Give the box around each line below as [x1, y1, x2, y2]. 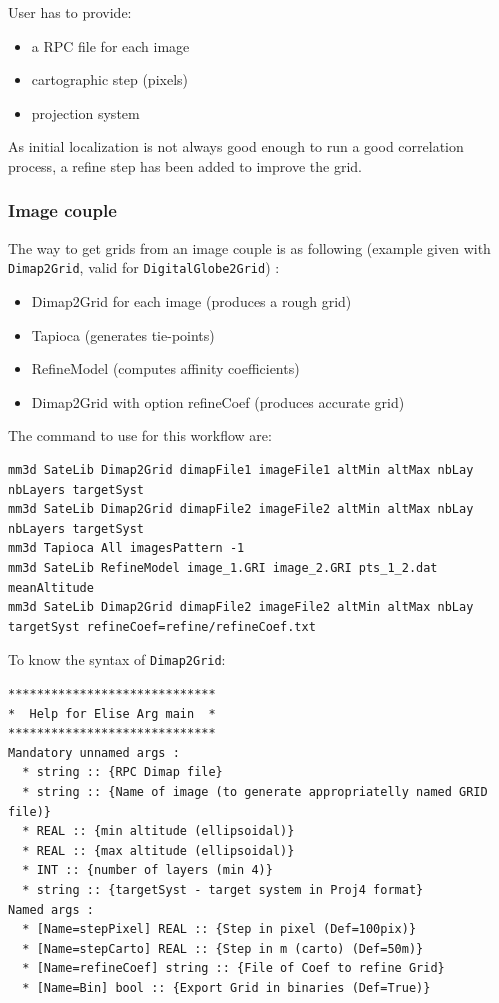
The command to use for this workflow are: [8, 425, 272, 446]
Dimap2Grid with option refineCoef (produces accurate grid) [31, 391, 405, 412]
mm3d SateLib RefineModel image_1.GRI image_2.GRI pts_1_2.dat [8, 560, 438, 575]
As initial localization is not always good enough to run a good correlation [8, 136, 464, 157]
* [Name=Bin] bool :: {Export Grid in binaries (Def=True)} [22, 980, 431, 995]
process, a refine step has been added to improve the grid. [8, 155, 362, 176]
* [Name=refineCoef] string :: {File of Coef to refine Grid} [22, 961, 445, 976]
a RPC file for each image [31, 35, 190, 56]
